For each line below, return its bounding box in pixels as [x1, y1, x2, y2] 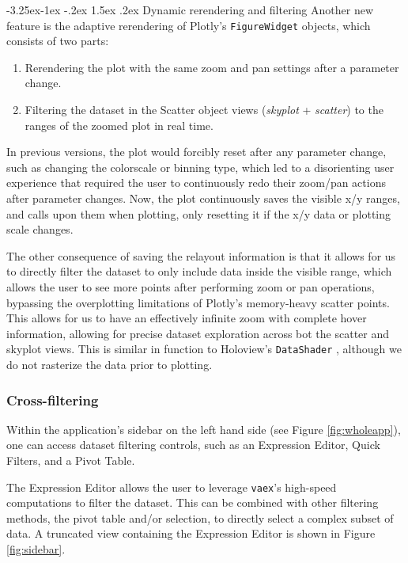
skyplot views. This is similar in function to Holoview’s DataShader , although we [6, 340, 402, 357]
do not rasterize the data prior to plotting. [6, 356, 213, 372]
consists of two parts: [6, 32, 109, 49]
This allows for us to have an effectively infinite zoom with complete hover [6, 310, 367, 326]
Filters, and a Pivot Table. [6, 452, 135, 468]
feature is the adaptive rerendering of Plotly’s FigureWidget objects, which [6, 17, 371, 33]
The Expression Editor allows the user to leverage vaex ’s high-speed [6, 478, 337, 495]
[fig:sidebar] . [6, 541, 66, 557]
